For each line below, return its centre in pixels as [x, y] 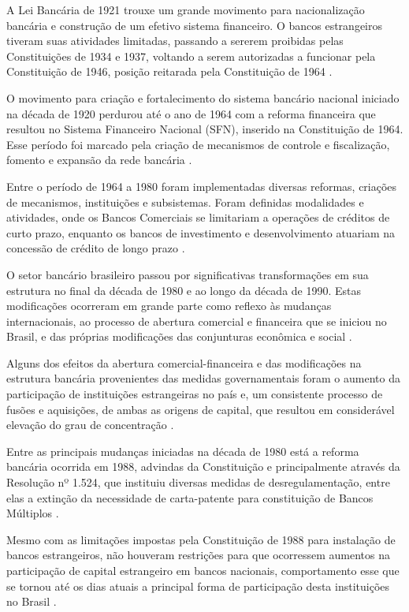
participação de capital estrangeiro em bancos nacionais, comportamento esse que [203, 570]
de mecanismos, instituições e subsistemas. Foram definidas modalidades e [185, 202]
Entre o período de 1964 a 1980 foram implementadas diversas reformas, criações [202, 186]
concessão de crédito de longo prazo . [96, 248]
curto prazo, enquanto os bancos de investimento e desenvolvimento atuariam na [201, 232]
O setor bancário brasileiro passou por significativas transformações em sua [188, 274]
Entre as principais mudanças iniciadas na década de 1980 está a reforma [183, 451]
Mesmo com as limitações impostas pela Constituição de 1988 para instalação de [201, 539]
